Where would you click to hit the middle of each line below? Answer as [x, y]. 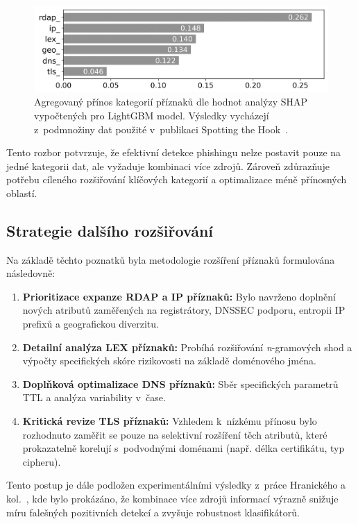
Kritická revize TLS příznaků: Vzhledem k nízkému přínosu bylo [170, 421]
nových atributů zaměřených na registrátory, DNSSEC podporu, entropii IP [184, 310]
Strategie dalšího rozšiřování [110, 230]
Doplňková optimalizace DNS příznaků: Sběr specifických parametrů [180, 383]
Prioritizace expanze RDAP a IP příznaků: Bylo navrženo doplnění [179, 296]
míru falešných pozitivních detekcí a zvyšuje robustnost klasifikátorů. [153, 512]
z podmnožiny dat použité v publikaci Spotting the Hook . [161, 129]
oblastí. [22, 193]
